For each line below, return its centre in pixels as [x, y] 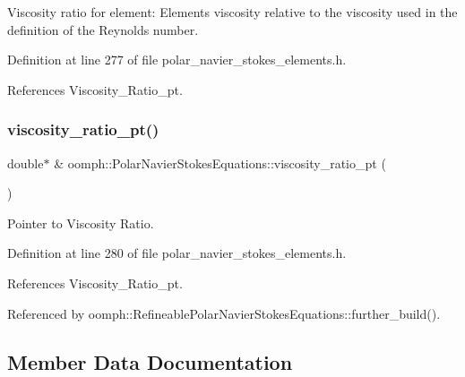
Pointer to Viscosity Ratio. [81, 223]
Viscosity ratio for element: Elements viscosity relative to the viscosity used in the [232, 12]
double [26, 163]
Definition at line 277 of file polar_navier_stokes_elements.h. [177, 60]
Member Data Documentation [150, 361]
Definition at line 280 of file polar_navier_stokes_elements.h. [177, 253]
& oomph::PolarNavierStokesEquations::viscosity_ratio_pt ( [220, 163]
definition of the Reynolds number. [103, 29]
